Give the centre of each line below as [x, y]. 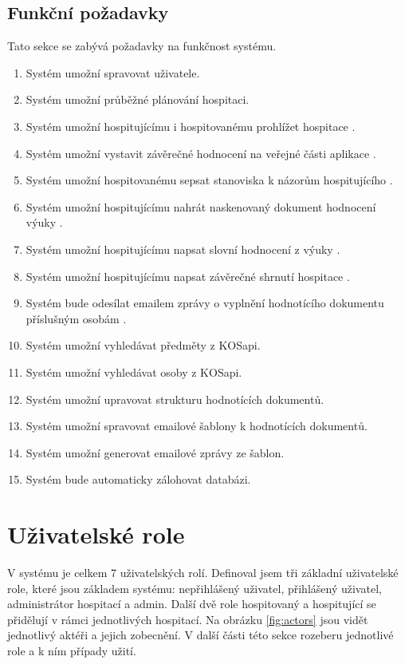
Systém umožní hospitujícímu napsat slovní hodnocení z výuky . [183, 249]
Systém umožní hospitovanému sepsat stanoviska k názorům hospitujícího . [209, 180]
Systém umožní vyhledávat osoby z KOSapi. [134, 372]
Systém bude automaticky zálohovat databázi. [138, 479]
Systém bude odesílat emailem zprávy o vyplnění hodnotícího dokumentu [205, 303]
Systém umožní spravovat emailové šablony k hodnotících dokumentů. [197, 426]
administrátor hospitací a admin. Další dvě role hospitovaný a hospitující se [192, 604]
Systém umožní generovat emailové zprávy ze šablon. [155, 452]
